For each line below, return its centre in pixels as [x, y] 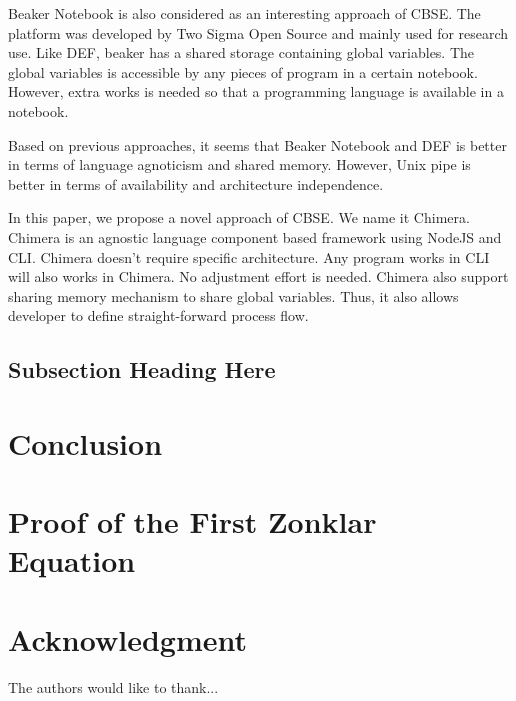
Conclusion [85, 442]
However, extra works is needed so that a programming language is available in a [256, 91]
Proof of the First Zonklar [192, 521]
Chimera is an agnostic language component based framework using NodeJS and [255, 236]
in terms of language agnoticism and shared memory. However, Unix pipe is [239, 164]
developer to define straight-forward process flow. [158, 315]
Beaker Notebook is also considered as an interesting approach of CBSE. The [244, 13]
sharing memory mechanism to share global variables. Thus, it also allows [233, 295]
